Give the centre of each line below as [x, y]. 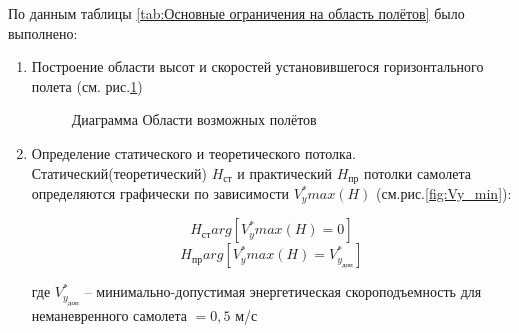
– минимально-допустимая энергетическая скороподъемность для [283, 291]
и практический [285, 172]
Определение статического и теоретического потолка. [193, 152]
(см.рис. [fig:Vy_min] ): [444, 193]
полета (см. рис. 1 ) [87, 85]
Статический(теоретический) [119, 172]
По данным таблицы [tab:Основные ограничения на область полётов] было [236, 13]
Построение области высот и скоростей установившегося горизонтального [257, 66]
